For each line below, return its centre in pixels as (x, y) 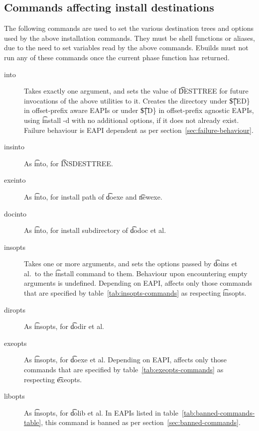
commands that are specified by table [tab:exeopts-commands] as (124, 370)
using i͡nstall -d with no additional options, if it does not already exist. (131, 120)
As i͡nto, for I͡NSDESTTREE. (68, 163)
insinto (14, 147)
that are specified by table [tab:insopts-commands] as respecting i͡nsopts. (135, 293)
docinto (15, 213)
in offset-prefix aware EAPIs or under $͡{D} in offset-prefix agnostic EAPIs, (139, 110)
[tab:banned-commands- (218, 412)
